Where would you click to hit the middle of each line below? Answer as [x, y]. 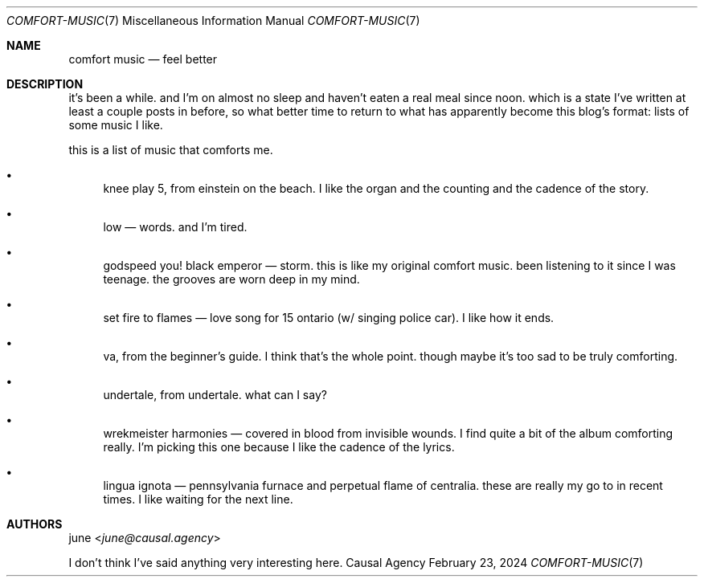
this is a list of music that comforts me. [171, 150]
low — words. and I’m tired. [175, 227]
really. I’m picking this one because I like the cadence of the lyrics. [279, 447]
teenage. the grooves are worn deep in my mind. [231, 279]
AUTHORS [35, 524]
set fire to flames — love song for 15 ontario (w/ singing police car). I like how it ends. [329, 318]
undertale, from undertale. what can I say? [215, 395]
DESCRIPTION [45, 84]
